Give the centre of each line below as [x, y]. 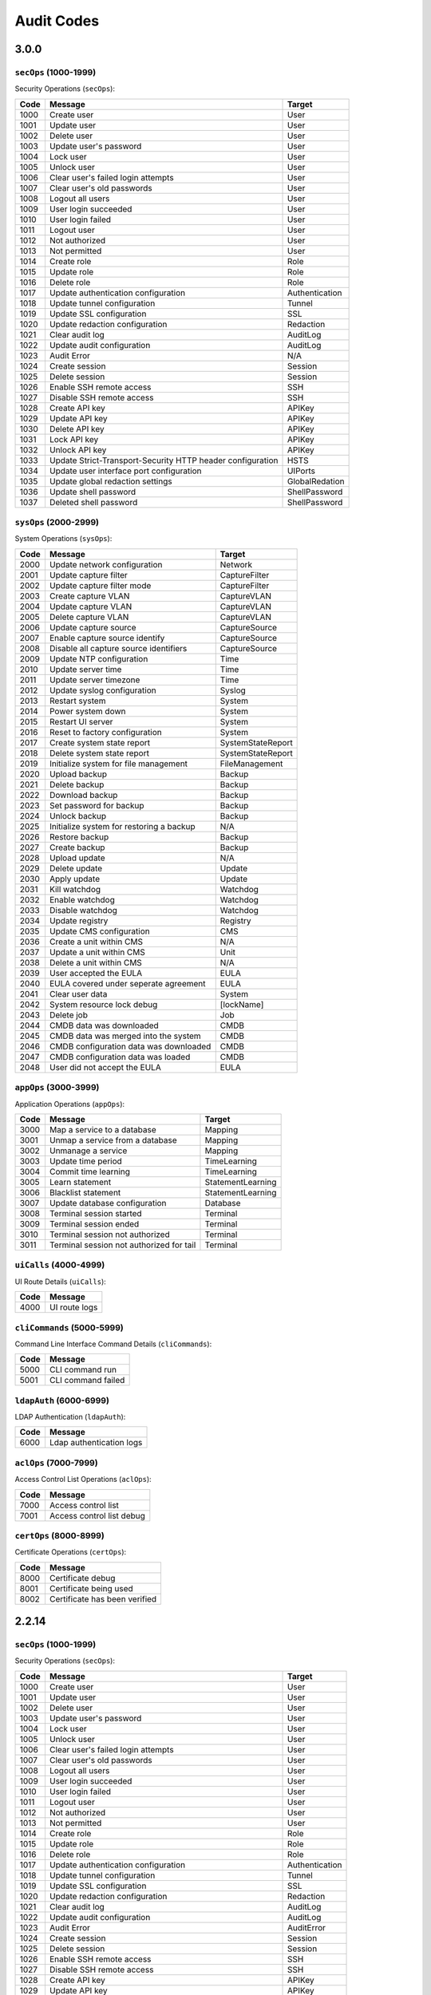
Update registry [79, 920]
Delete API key [77, 429]
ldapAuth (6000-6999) [62, 1400]
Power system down [88, 711]
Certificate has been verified [103, 1598]
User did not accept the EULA [105, 1067]
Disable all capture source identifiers [118, 648]
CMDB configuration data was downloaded [130, 1046]
